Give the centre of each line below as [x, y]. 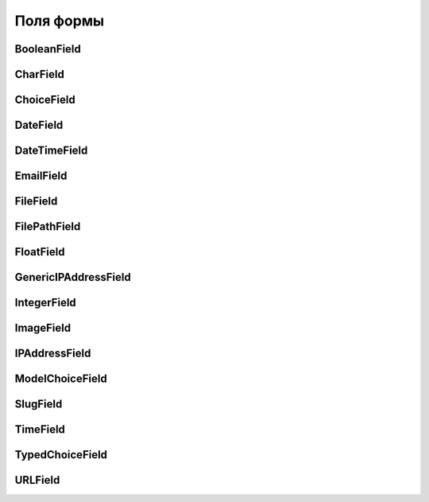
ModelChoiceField [61, 379]
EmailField [41, 176]
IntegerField [46, 303]
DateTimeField [51, 151]
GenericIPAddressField [73, 277]
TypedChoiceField [61, 455]
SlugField [39, 405]
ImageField [43, 328]
